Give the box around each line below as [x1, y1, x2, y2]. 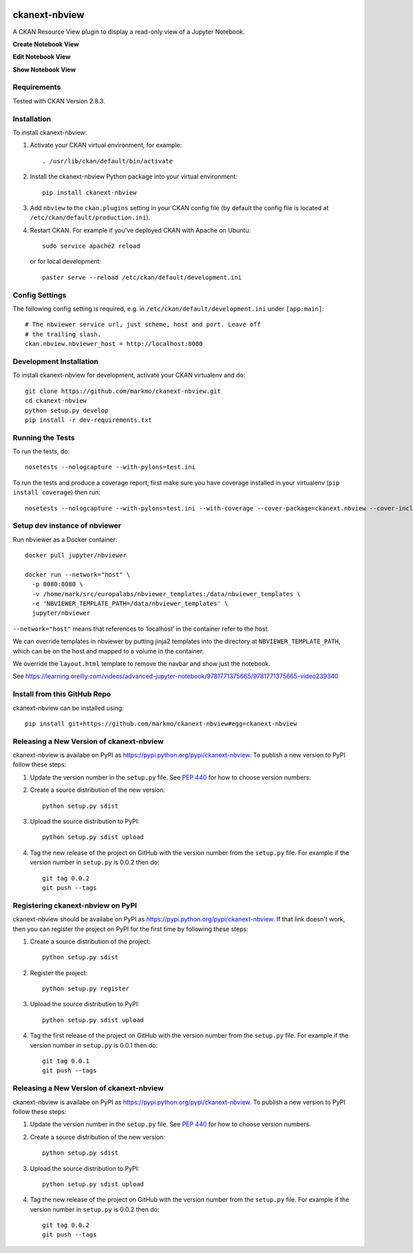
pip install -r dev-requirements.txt [25, 416, 153, 424]
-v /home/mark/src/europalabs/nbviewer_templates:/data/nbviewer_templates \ [32, 590, 301, 598]
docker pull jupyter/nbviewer [25, 551, 127, 560]
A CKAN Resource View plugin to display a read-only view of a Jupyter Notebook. [12, 28, 245, 36]
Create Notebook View [12, 40, 79, 48]
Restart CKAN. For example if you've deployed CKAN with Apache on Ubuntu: [30, 226, 251, 234]
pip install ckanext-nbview [42, 188, 137, 196]
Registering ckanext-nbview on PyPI [12, 900, 138, 910]
